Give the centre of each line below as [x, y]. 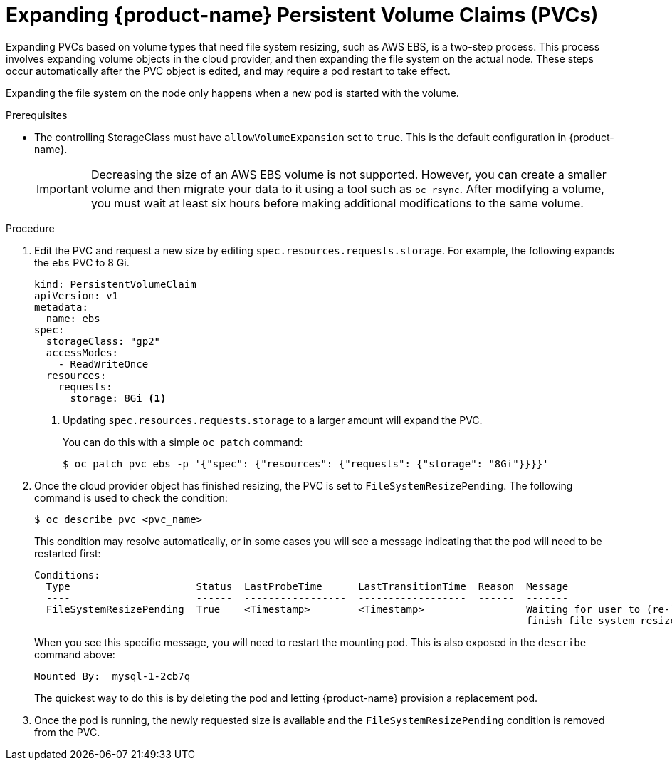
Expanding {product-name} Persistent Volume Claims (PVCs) [302, 15]
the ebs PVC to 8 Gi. [82, 262]
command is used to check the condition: [131, 497]
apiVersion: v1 [77, 295]
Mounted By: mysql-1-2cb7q [112, 676]
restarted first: [68, 553]
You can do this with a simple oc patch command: [183, 442]
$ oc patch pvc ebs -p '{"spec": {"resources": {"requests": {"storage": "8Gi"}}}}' [306, 464]
